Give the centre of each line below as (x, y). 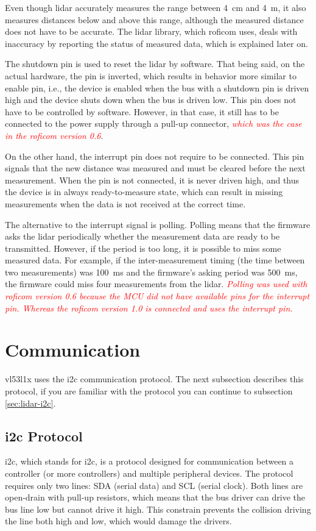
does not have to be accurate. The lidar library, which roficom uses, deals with (151, 31)
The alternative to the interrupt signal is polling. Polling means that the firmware (158, 224)
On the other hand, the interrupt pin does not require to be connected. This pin (155, 156)
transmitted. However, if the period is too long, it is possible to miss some (143, 248)
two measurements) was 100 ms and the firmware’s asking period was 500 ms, (151, 272)
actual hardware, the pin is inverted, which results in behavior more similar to (151, 75)
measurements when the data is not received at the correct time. (125, 203)
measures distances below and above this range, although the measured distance (154, 19)
